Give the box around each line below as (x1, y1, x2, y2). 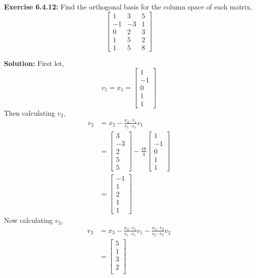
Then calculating (4, 107, 55, 118)
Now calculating (4, 215, 53, 225)
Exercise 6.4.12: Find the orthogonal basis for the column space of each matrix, (4, 1, 253, 11)
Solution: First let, (4, 58, 64, 68)
